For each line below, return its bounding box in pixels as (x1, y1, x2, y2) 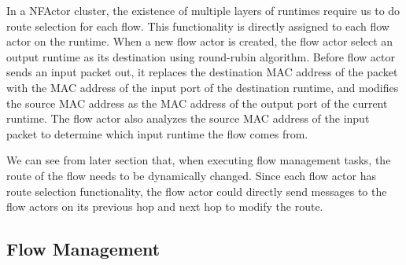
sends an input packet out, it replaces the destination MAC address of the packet (6, 64, 398, 80)
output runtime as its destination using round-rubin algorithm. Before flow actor (6, 48, 395, 64)
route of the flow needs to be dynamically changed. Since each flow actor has (6, 167, 376, 183)
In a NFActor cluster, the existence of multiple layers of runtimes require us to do (6, 2, 400, 18)
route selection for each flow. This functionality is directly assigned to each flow (6, 17, 389, 34)
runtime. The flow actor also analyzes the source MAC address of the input (6, 110, 370, 127)
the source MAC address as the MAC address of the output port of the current (6, 94, 388, 111)
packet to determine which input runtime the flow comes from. (6, 125, 308, 142)
